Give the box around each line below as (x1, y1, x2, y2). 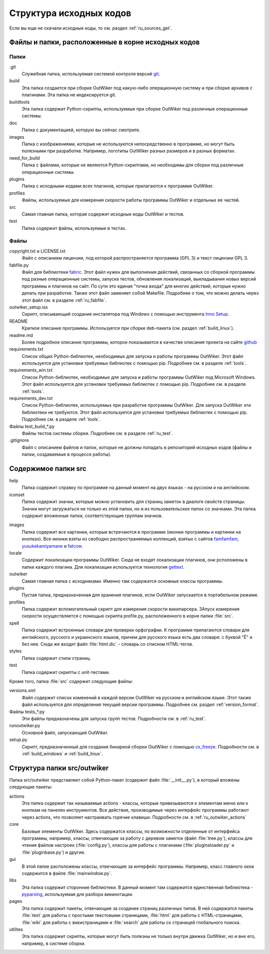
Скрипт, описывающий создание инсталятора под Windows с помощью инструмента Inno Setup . (21, 311, 229, 317)
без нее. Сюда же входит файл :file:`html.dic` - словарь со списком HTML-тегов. (21, 641, 193, 647)
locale (9, 550, 22, 556)
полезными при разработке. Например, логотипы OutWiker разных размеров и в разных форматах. (21, 148, 236, 154)
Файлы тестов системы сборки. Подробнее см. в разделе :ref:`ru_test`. (21, 430, 173, 436)
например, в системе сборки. (21, 940, 86, 946)
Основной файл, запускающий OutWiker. (21, 730, 108, 736)
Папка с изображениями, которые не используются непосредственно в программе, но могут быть (21, 141, 235, 147)
